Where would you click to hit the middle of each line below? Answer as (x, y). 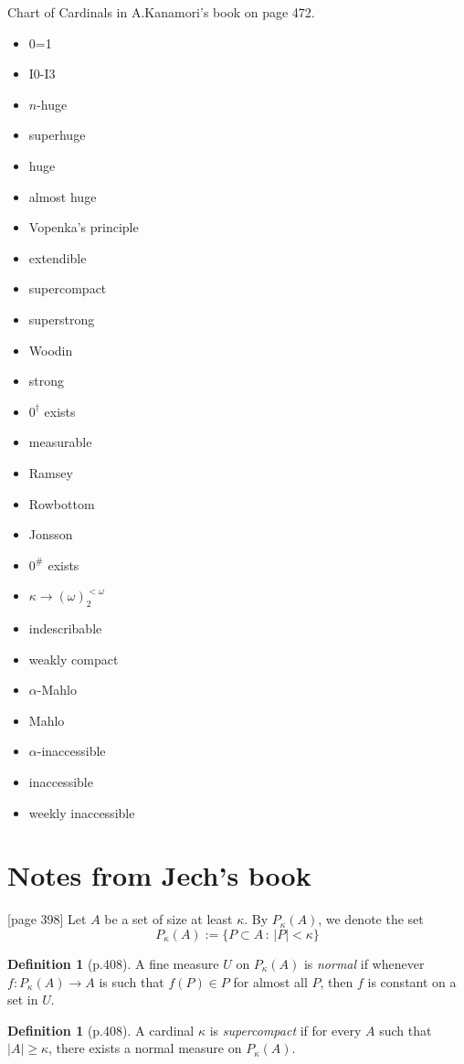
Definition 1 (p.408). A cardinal (101, 1030)
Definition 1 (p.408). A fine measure (113, 963)
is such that (132, 981)
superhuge (57, 135)
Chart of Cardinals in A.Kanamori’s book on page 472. (161, 12)
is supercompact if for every (285, 1030)
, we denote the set (371, 919)
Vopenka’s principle (84, 227)
